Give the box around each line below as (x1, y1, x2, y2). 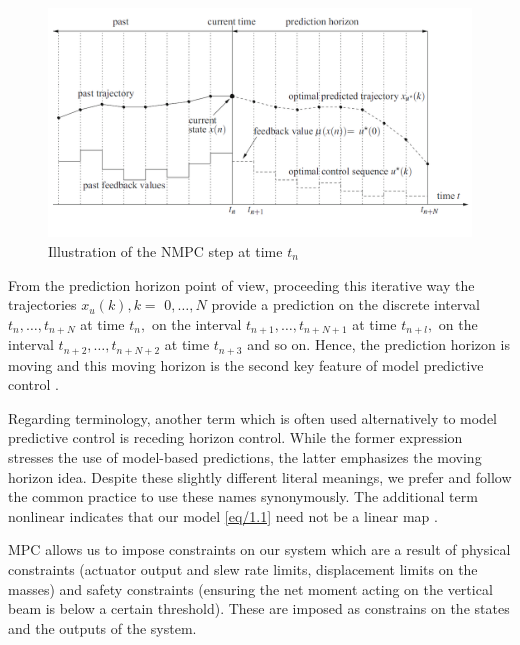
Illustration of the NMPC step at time (48, 240, 283, 261)
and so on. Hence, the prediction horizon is (247, 334, 510, 355)
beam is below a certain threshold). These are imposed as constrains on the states (8, 598, 510, 619)
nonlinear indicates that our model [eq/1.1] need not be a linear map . (8, 505, 438, 526)
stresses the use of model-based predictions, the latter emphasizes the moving (8, 447, 482, 468)
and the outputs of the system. (8, 617, 197, 638)
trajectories (8, 294, 77, 315)
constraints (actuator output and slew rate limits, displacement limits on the (8, 559, 478, 580)
